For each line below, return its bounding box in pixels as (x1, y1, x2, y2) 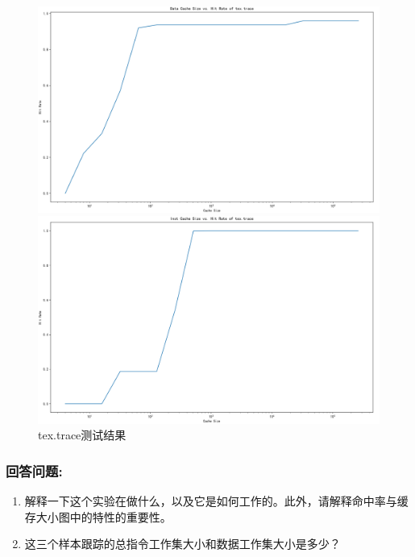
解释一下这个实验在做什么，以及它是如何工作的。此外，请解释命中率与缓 (24, 493, 409, 509)
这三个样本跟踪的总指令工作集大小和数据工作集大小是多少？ (24, 535, 341, 552)
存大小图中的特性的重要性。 (24, 508, 172, 525)
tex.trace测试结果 (38, 426, 127, 443)
